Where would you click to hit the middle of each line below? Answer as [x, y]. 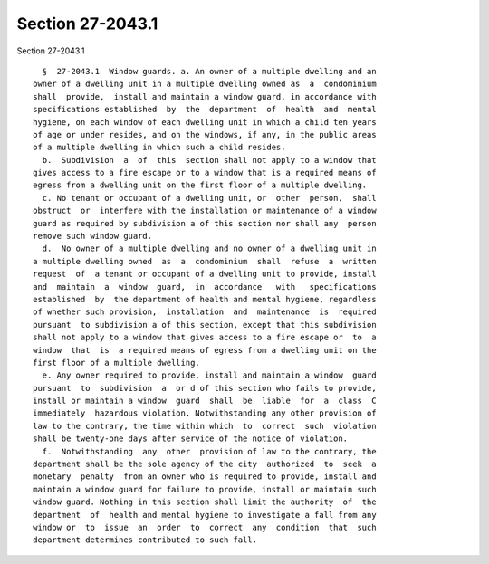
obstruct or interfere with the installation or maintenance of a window [205, 211]
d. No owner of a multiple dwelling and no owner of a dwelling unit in [209, 249]
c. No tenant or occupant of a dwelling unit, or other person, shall [209, 198]
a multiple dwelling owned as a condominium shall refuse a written [205, 261]
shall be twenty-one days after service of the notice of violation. [191, 439]
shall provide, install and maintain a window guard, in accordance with [205, 96]
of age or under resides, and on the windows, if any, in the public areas [205, 134]
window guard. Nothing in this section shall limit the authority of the [205, 502]
